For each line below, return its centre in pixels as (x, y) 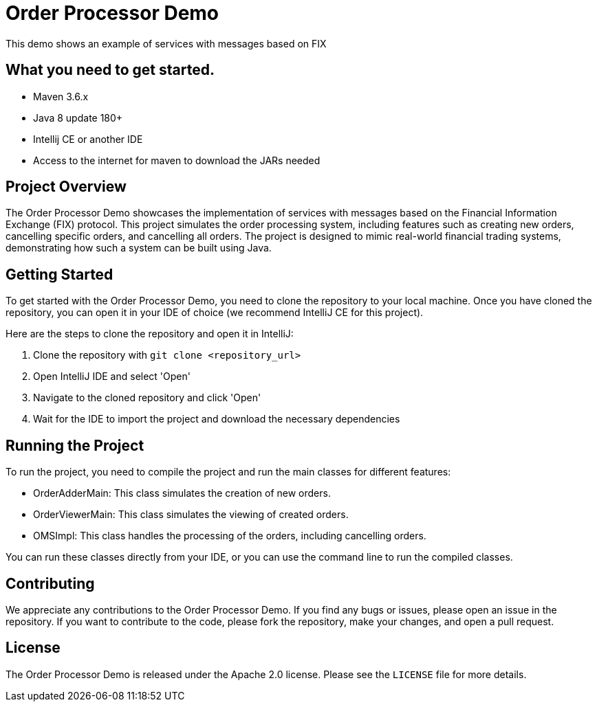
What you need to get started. (110, 70)
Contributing (50, 583)
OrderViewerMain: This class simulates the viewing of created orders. (191, 515)
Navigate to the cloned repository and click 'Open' (147, 398)
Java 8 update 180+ (78, 117)
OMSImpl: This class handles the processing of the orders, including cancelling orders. (230, 536)
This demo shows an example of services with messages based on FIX (166, 43)
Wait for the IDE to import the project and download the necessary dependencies (217, 419)
